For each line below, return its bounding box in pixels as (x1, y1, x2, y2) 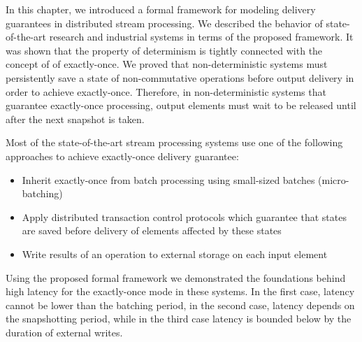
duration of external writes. (6, 325, 123, 339)
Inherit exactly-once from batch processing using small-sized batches (22, 172, 315, 187)
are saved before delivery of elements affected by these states (22, 223, 282, 238)
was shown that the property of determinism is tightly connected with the (6, 43, 323, 57)
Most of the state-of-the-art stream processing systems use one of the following (6, 135, 343, 150)
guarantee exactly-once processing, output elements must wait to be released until (6, 98, 356, 113)
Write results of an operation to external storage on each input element (22, 246, 328, 261)
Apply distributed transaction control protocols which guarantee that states (22, 209, 347, 224)
